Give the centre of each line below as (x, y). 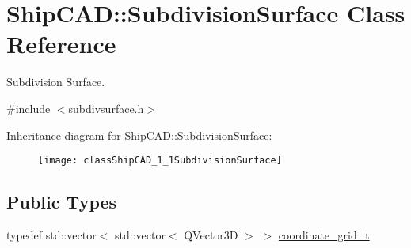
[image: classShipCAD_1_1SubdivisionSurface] (160, 161)
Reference (61, 44)
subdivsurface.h (106, 108)
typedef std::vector (51, 234)
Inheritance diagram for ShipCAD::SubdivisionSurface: (139, 135)
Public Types (62, 202)
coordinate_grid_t (324, 234)
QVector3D (211, 234)
